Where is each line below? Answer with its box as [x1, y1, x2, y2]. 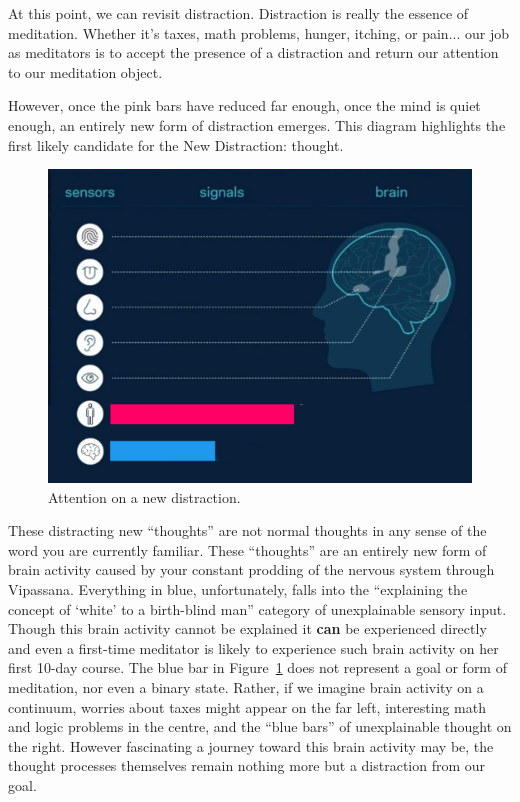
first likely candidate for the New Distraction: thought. [8, 134, 344, 155]
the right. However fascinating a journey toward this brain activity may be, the [8, 735, 494, 756]
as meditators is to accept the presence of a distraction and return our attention [8, 42, 499, 63]
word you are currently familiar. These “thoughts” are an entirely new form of [8, 539, 487, 560]
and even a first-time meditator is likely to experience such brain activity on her [8, 637, 499, 658]
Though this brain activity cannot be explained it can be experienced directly [8, 618, 487, 639]
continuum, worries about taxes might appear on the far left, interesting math [8, 696, 487, 717]
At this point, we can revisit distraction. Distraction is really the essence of [8, 3, 469, 23]
